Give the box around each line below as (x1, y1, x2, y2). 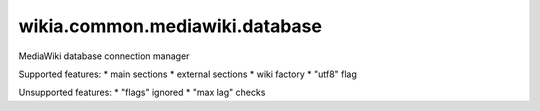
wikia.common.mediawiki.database (18, 15, 322, 37)
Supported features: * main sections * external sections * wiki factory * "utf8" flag (18, 68, 357, 80)
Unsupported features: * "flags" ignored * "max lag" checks (18, 86, 266, 99)
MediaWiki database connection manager (18, 50, 190, 62)
